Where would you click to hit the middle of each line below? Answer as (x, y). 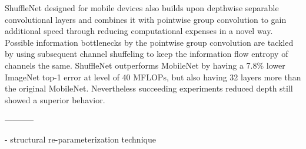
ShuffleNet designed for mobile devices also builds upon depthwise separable (142, 8)
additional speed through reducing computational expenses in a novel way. (139, 31)
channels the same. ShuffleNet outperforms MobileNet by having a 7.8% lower (145, 65)
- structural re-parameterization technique (80, 139)
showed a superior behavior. (55, 99)
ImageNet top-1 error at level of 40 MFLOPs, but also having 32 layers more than (153, 77)
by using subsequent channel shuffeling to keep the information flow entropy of (147, 54)
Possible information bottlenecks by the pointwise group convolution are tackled (149, 42)
